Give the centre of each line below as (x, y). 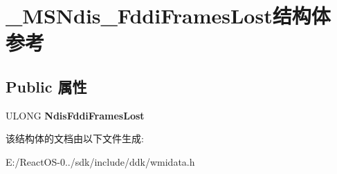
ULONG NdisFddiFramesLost (75, 115)
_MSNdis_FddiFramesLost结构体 (168, 16)
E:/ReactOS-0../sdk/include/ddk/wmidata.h (100, 161)
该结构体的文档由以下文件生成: (75, 138)
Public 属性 (46, 86)
